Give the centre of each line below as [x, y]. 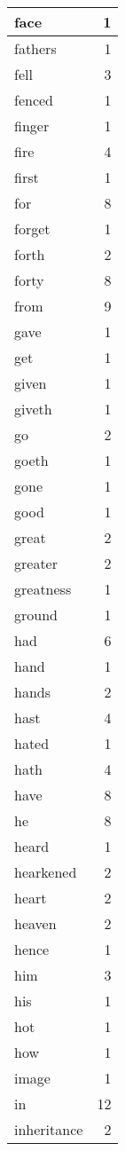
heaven [35, 923]
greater [36, 563]
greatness [43, 589]
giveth [33, 409]
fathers [35, 48]
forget [32, 229]
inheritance [49, 1129]
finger [32, 126]
